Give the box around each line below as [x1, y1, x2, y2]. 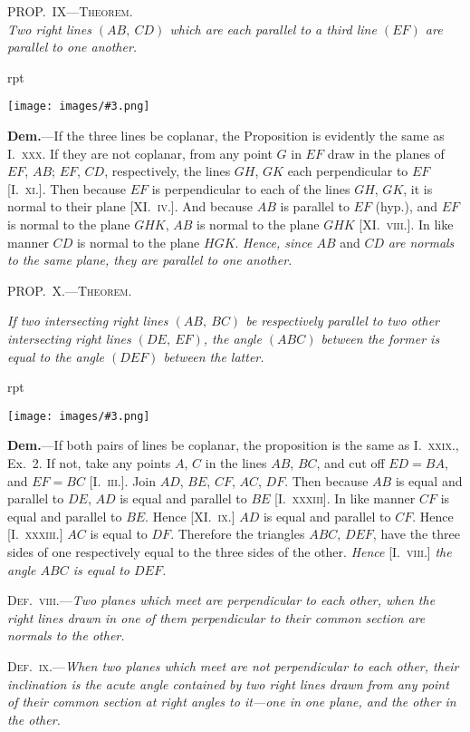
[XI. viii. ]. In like [359, 215, 454, 233]
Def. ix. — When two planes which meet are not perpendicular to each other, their [7, 656, 459, 675]
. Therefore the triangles [170, 524, 305, 543]
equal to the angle [7, 346, 104, 366]
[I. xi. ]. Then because [7, 179, 126, 198]
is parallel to [280, 197, 350, 216]
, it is [403, 179, 433, 198]
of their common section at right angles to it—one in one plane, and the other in [7, 692, 456, 711]
